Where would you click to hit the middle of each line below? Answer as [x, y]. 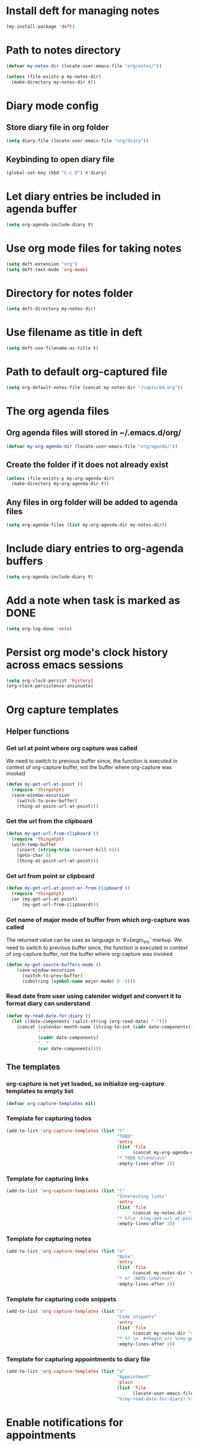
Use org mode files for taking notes [94, 248]
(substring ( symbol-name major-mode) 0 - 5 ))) [78, 981]
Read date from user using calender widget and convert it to [94, 996]
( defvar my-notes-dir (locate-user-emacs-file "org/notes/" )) [84, 66]
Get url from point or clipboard [50, 876]
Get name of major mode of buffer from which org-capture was [98, 919]
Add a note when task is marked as [93, 601]
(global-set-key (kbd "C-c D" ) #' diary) [57, 173]
